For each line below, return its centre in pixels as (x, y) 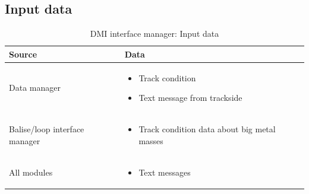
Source (23, 54)
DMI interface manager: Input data (154, 34)
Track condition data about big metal (207, 129)
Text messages (165, 172)
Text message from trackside (190, 98)
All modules (31, 172)
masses (151, 140)
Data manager (35, 88)
